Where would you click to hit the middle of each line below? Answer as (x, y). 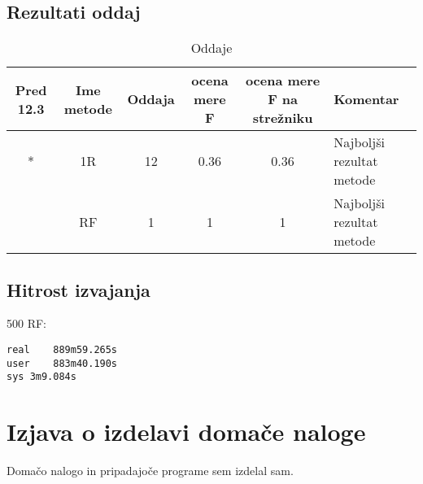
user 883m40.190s (62, 363)
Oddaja (151, 99)
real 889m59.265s (62, 350)
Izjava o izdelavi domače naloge (186, 432)
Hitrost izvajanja (78, 289)
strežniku (283, 118)
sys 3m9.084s (41, 377)
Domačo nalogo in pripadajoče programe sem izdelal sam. (150, 471)
